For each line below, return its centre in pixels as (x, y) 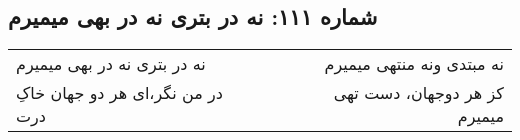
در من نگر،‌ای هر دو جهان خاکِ (119, 93)
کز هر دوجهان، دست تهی (418, 93)
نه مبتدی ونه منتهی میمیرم (414, 64)
